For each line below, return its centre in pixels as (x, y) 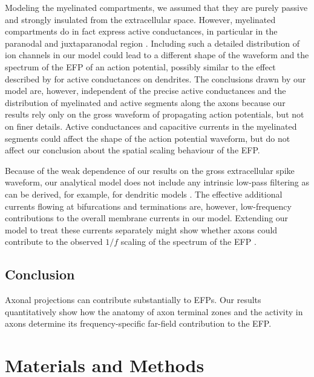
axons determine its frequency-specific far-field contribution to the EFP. (138, 323)
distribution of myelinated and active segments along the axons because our (145, 102)
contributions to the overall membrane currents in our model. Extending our (147, 218)
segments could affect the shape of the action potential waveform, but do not (148, 138)
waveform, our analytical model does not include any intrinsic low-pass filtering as (157, 182)
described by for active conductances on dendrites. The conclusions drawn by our (155, 78)
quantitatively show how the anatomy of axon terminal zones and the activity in (154, 311)
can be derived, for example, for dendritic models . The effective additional (144, 194)
